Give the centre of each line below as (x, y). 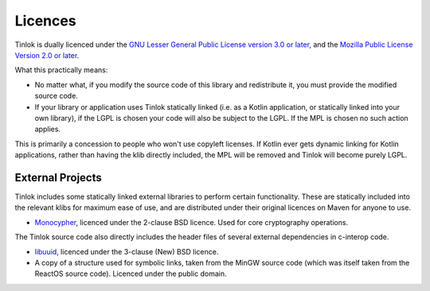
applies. (48, 129)
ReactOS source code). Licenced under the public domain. (131, 274)
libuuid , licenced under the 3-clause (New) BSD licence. (127, 251)
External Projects (59, 178)
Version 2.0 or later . (47, 55)
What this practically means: (61, 70)
